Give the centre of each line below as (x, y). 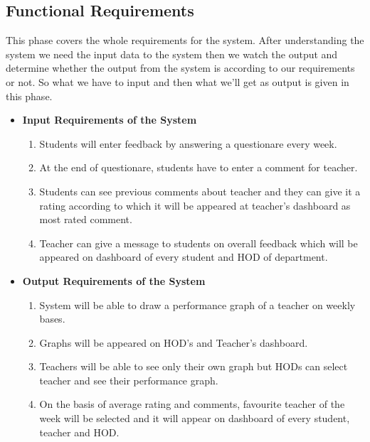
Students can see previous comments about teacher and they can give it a (200, 191)
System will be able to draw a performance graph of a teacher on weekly (197, 304)
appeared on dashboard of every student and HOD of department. (184, 257)
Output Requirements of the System (114, 280)
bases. (52, 319)
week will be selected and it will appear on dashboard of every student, (195, 418)
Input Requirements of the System (110, 120)
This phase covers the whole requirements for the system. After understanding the (185, 40)
